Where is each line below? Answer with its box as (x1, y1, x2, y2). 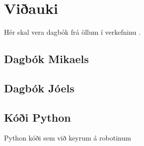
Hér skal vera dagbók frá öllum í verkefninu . (4, 27, 141, 37)
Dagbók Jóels (4, 80, 74, 95)
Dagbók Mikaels (4, 51, 89, 67)
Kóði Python (4, 109, 71, 125)
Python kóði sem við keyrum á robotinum (4, 133, 131, 143)
